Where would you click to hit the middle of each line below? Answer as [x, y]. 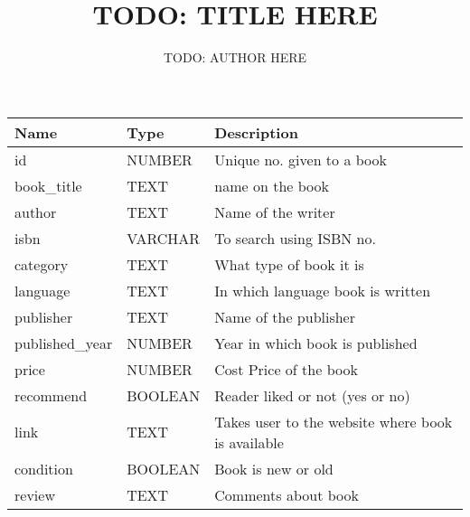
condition [44, 468]
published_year [64, 343]
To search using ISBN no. [295, 238]
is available [249, 442]
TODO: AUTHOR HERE [235, 57]
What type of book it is [289, 264]
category [42, 264]
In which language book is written [323, 290]
